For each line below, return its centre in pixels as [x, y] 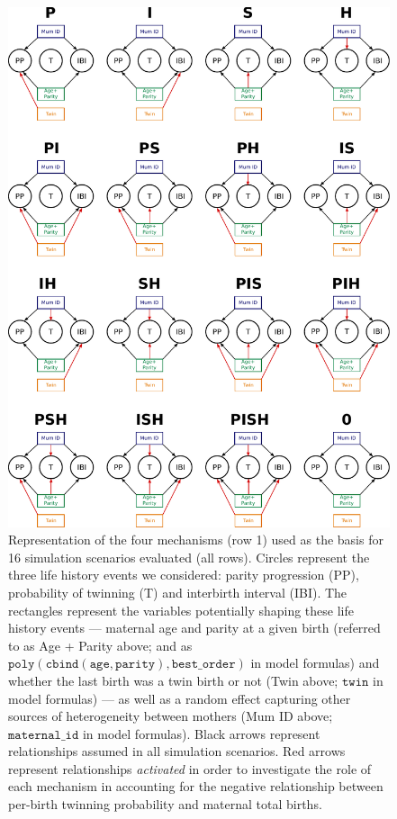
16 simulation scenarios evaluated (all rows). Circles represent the [189, 557]
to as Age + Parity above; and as [100, 645]
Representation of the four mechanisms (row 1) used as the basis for [196, 540]
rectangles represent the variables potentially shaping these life [181, 610]
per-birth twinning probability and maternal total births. [165, 804]
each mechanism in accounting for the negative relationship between [196, 786]
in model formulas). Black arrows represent [201, 733]
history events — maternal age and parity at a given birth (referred [194, 628]
